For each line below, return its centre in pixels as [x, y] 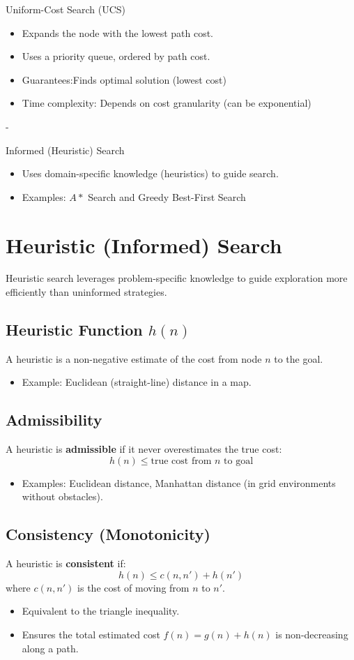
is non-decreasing [312, 635]
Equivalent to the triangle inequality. [101, 611]
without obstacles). [62, 496]
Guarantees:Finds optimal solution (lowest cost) [124, 79]
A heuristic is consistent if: [66, 563]
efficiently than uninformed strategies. [86, 292]
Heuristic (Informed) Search [144, 245]
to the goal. [299, 358]
